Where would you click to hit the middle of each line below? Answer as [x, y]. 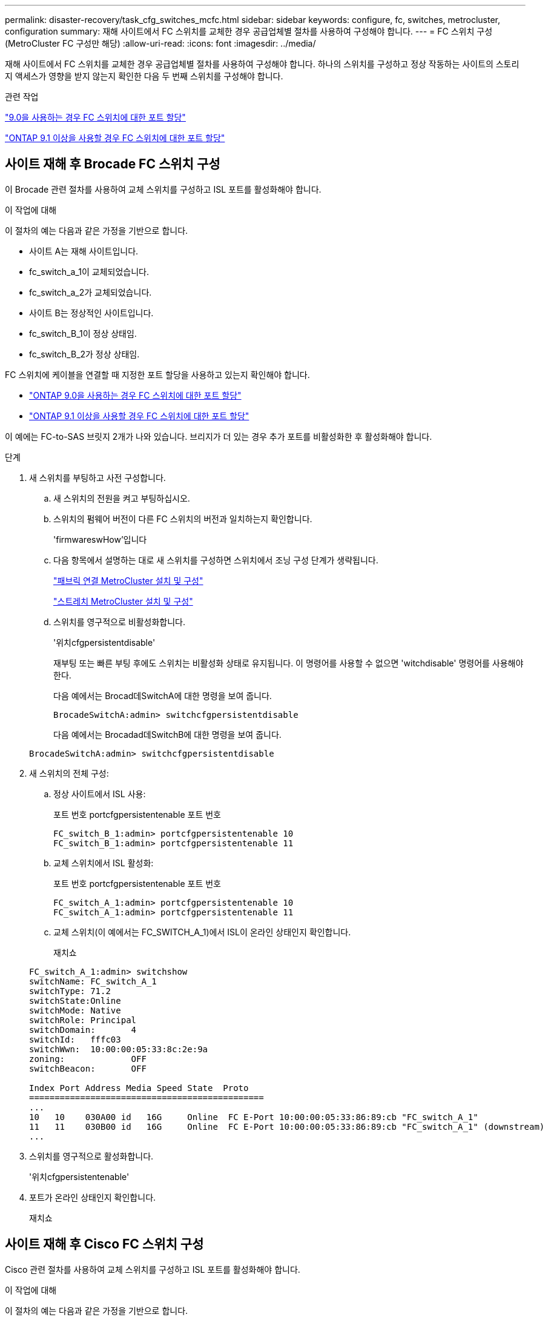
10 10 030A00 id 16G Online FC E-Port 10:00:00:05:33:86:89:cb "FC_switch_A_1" [254, 1117]
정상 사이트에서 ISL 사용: [100, 794]
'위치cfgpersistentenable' [79, 1176]
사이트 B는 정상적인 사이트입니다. [91, 313]
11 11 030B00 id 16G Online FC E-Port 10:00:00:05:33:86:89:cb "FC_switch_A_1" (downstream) [287, 1126]
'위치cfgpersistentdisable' [104, 642]
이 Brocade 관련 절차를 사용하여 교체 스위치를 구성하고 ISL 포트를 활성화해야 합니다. [163, 189]
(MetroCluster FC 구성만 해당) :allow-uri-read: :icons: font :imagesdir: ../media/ [160, 43]
